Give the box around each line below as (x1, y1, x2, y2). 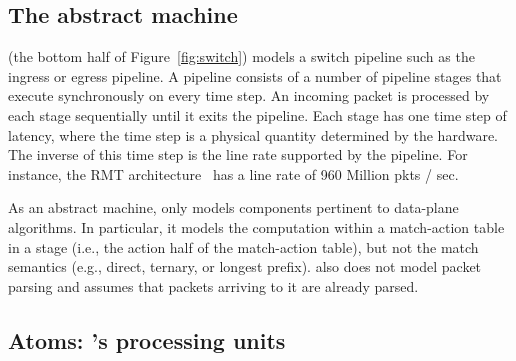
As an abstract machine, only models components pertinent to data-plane (8, 197, 459, 218)
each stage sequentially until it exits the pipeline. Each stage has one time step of (8, 104, 507, 125)
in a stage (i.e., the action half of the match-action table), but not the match (8, 236, 479, 257)
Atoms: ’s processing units (8, 324, 286, 355)
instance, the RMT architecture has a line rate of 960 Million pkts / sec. (8, 163, 459, 184)
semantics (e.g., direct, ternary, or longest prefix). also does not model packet (8, 256, 482, 277)
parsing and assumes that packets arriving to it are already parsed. (8, 275, 419, 296)
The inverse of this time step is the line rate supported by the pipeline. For (8, 144, 468, 165)
